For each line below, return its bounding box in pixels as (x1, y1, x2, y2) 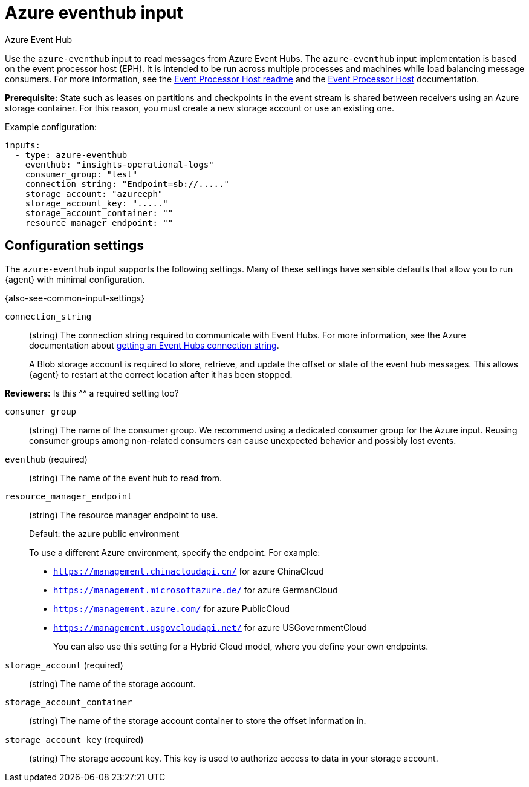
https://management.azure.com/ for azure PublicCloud (53, 603, 290, 614)
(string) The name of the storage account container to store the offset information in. (29, 715, 366, 726)
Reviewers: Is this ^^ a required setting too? (5, 387, 179, 398)
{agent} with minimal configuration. (5, 274, 145, 285)
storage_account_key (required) (5, 734, 144, 745)
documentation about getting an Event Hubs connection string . (29, 340, 279, 351)
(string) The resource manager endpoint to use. (29, 509, 218, 520)
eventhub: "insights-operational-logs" (25, 159, 214, 170)
